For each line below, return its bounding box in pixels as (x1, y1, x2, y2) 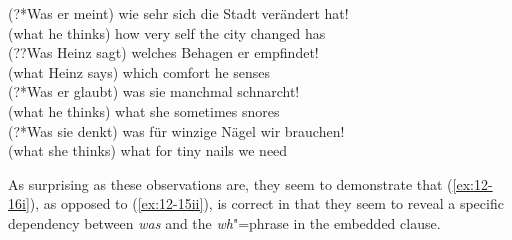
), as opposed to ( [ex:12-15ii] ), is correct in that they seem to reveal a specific (29, 193, 504, 214)
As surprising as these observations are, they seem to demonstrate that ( (8, 173, 453, 194)
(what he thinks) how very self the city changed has (8, 22, 326, 43)
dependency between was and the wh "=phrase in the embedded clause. (8, 212, 441, 233)
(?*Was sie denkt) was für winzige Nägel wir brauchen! (8, 120, 345, 141)
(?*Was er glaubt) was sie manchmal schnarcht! (8, 81, 300, 102)
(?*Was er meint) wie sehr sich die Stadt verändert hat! (8, 3, 349, 23)
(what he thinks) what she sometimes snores (8, 100, 280, 121)
